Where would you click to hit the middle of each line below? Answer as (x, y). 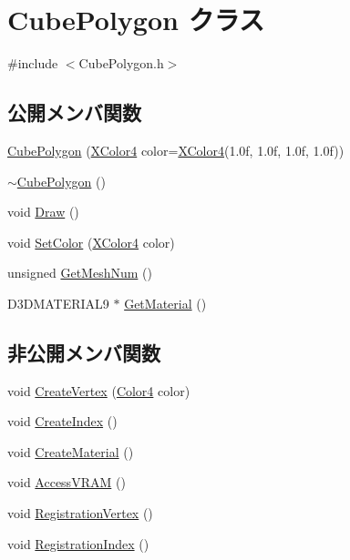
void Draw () (43, 212)
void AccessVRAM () (67, 482)
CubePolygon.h (121, 63)
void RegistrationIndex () (78, 543)
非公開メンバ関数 (84, 352)
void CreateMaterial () (71, 451)
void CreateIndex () (62, 421)
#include (33, 63)
